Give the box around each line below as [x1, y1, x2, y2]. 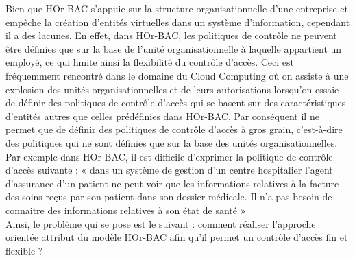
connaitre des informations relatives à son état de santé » [5, 202, 246, 217]
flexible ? [5, 243, 43, 257]
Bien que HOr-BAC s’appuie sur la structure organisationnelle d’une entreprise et [5, 1, 348, 15]
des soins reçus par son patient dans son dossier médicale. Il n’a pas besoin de [5, 189, 332, 204]
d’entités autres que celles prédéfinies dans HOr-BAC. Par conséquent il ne [5, 108, 319, 123]
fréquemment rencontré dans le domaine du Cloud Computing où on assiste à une [5, 68, 349, 82]
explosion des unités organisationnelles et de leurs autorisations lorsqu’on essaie [5, 82, 339, 96]
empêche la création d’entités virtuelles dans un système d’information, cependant [5, 14, 350, 29]
